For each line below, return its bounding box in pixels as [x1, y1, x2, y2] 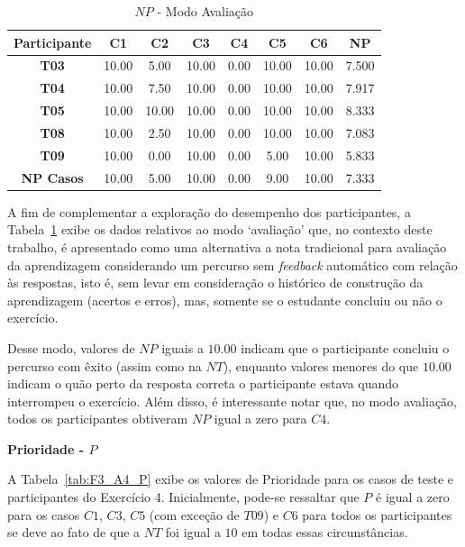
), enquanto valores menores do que [223, 356, 419, 375]
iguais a [161, 338, 204, 357]
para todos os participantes [302, 505, 452, 524]
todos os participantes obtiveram [7, 409, 188, 428]
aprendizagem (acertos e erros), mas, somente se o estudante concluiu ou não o [7, 290, 442, 309]
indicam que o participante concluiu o [241, 338, 450, 357]
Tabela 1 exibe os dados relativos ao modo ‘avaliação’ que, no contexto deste [7, 220, 433, 239]
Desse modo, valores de [7, 338, 135, 357]
